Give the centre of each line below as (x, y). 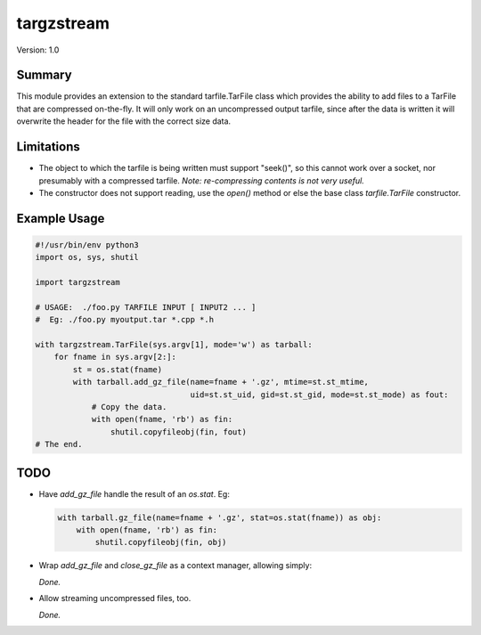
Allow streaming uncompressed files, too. (115, 598)
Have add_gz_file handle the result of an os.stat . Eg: (135, 493)
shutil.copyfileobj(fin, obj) (161, 542)
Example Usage (61, 218)
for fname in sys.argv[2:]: (115, 357)
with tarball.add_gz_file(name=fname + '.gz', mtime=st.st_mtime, (221, 382)
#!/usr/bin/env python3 (87, 244)
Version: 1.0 (38, 50)
